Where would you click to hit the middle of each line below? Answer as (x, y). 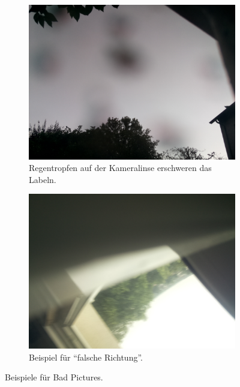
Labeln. (43, 179)
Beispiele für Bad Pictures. (54, 377)
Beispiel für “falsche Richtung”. (86, 357)
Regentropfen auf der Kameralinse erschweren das (120, 168)
